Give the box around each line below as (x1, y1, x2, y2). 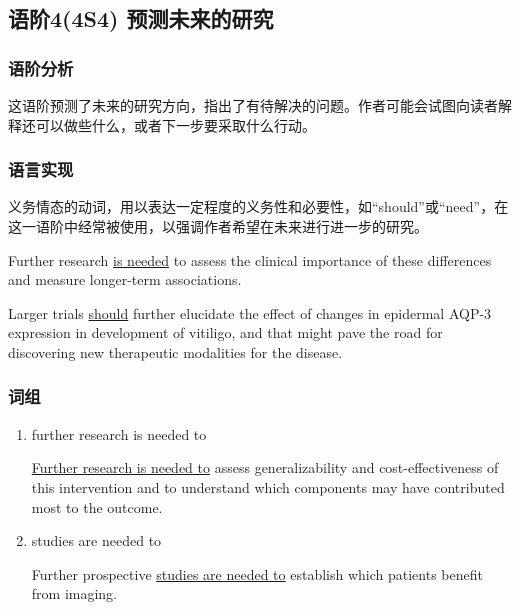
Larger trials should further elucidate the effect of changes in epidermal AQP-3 (8, 302, 492, 323)
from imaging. (31, 583, 118, 604)
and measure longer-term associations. (8, 269, 242, 290)
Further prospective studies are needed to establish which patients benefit (31, 563, 483, 584)
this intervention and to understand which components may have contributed (31, 476, 505, 497)
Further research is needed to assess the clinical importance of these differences (8, 249, 492, 270)
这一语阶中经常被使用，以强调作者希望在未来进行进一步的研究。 (8, 216, 428, 236)
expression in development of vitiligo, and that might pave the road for (8, 322, 443, 343)
